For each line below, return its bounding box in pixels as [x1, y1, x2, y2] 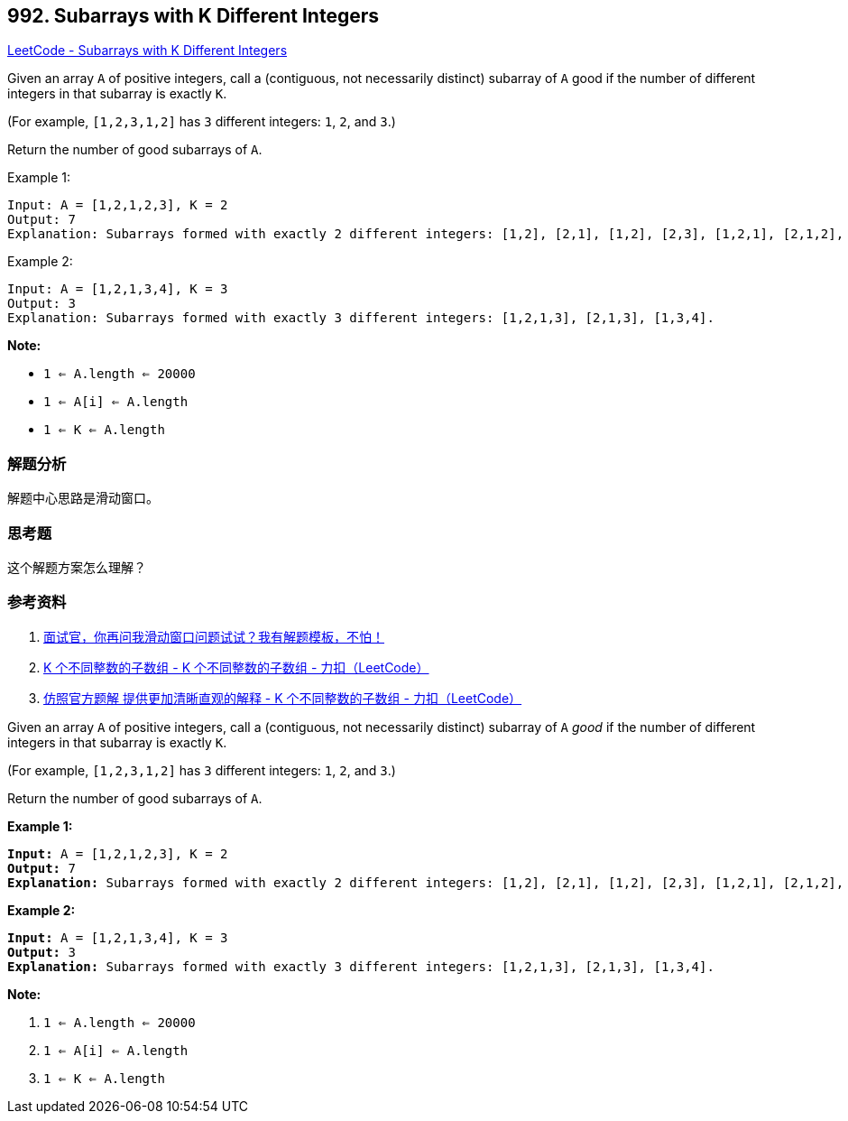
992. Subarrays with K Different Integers [7, 5, 379, 27]
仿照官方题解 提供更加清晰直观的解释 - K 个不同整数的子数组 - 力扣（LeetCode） [43, 690, 522, 706]
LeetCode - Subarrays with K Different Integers [7, 42, 288, 59]
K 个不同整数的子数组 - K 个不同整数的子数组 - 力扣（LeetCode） [43, 659, 429, 675]
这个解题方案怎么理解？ [7, 559, 146, 575]
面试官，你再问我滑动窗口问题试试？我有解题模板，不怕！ [43, 628, 384, 644]
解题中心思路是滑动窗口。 [7, 490, 159, 506]
